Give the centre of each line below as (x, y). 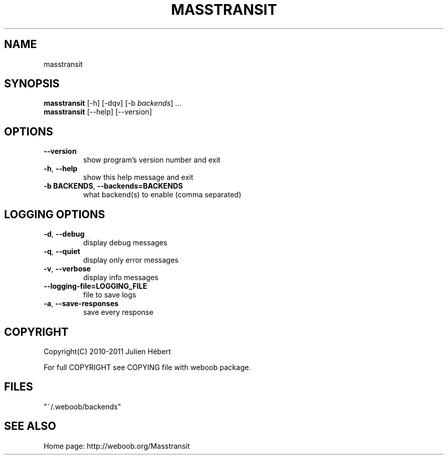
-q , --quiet (62, 251)
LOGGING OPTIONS (55, 214)
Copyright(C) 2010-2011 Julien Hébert (107, 351)
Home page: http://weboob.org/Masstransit (117, 446)
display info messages (121, 278)
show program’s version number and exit (152, 160)
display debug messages (125, 243)
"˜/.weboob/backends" (82, 406)
